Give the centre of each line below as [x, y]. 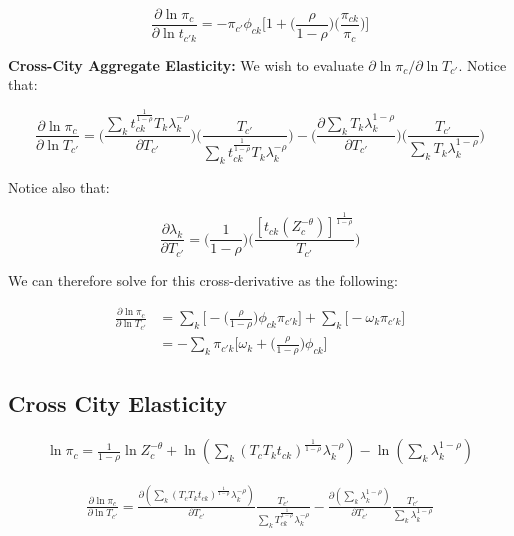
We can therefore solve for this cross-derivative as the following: [203, 279]
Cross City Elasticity [118, 402]
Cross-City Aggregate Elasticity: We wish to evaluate [186, 64]
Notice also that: [59, 187]
